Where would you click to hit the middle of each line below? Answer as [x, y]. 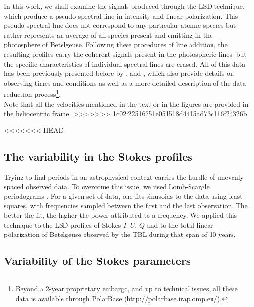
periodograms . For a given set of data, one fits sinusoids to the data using [115, 196]
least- [237, 196]
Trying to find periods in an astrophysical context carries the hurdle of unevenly [124, 177]
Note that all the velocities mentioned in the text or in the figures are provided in [126, 104]
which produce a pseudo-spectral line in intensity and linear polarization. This [121, 15]
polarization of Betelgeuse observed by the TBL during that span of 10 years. [120, 234]
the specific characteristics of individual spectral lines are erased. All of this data [125, 63]
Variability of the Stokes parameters [97, 261]
